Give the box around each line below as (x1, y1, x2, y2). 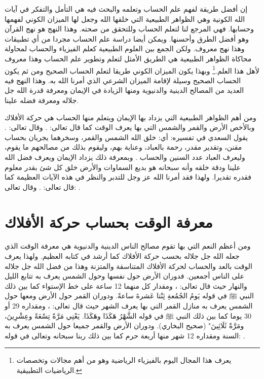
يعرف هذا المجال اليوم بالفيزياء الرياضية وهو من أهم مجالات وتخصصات (16, 355, 232, 365)
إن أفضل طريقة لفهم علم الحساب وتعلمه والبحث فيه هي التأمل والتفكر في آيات (5, 4, 248, 14)
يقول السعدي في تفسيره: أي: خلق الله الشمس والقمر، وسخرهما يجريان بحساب (5, 131, 248, 142)
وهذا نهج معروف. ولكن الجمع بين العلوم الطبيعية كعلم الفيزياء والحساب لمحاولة (5, 43, 245, 54)
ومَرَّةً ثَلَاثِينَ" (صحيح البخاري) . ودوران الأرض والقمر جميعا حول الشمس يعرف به (5, 320, 244, 331)
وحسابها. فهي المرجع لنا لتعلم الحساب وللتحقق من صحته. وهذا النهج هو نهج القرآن (5, 23, 254, 34)
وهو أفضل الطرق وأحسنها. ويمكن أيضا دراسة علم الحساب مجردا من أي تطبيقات (5, 33, 249, 44)
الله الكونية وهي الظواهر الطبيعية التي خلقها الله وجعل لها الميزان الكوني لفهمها (5, 13, 245, 24)
